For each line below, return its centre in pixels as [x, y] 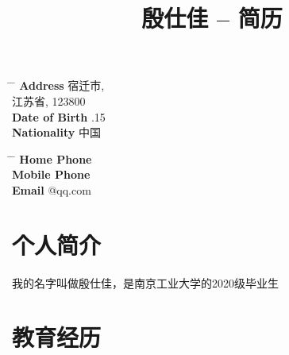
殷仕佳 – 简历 [212, 18]
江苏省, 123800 [49, 100]
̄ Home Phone [52, 158]
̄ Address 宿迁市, [58, 85]
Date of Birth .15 [59, 116]
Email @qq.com [52, 189]
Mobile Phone [51, 174]
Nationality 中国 [56, 132]
